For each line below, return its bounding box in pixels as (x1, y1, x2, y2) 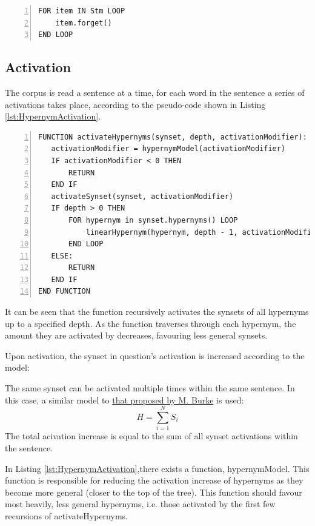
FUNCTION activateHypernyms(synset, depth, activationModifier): (38, 132, 307, 141)
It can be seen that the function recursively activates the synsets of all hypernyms (5, 305, 309, 318)
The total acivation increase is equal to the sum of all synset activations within (5, 430, 298, 442)
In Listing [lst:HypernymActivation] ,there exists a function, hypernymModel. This (5, 462, 310, 474)
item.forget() (55, 18, 112, 27)
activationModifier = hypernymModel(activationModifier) (51, 144, 286, 153)
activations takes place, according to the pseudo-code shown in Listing (5, 98, 266, 110)
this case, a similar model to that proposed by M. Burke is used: (5, 393, 244, 406)
